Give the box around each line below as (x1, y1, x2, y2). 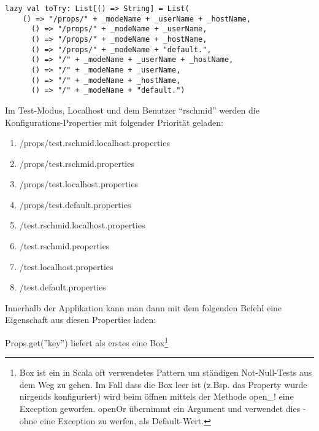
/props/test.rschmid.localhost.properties (19, 136, 170, 149)
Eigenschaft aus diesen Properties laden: (5, 313, 156, 326)
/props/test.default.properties (19, 198, 131, 211)
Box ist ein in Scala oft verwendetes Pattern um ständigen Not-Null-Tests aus (19, 366, 312, 379)
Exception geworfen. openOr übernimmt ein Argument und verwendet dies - (19, 402, 306, 415)
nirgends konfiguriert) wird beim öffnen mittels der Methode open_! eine (19, 390, 294, 403)
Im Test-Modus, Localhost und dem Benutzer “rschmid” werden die (5, 103, 259, 116)
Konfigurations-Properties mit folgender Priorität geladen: (5, 115, 223, 128)
